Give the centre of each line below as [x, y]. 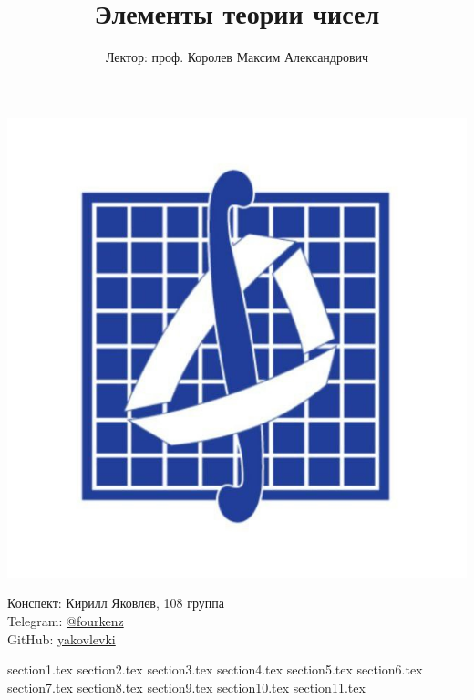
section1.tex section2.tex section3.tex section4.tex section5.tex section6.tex [215, 669]
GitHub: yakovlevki [62, 638]
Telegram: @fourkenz [66, 620]
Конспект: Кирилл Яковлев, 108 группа [116, 603]
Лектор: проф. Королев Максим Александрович [237, 57]
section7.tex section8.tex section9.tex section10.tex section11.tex [186, 687]
